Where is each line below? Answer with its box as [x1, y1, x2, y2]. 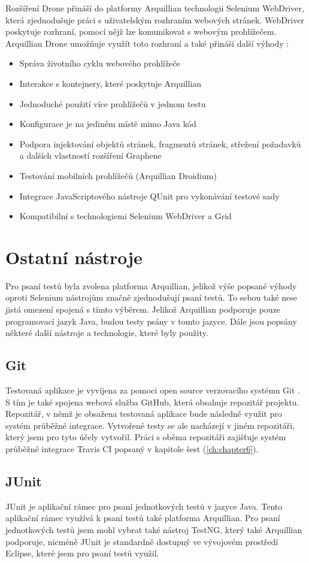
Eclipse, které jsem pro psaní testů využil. [5, 547, 159, 559]
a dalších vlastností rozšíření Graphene [19, 149, 162, 162]
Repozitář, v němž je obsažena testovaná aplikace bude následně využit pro [5, 407, 282, 420]
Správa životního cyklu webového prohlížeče [19, 57, 180, 69]
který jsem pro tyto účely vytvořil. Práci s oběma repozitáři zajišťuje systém [5, 431, 286, 443]
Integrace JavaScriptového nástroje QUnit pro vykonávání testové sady [19, 189, 280, 202]
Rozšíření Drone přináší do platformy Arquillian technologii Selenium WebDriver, [5, 2, 304, 14]
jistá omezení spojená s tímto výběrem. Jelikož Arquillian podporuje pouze [5, 303, 281, 316]
